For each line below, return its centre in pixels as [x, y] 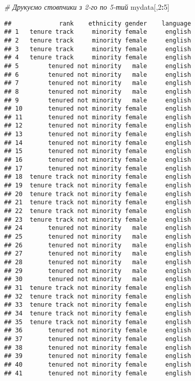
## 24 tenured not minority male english [98, 228]
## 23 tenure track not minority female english [98, 219]
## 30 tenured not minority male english [98, 279]
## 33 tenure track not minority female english [98, 305]
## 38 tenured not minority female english [98, 347]
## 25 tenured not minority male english [98, 237]
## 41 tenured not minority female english [98, 373]
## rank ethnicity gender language [98, 23]
